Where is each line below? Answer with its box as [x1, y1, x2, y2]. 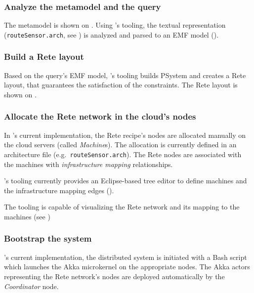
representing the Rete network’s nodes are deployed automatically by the [4, 271, 225, 281]
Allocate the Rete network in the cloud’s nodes [4, 110, 196, 123]
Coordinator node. [4, 281, 59, 291]
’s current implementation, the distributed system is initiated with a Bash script [4, 251, 247, 262]
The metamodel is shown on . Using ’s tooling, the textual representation [4, 20, 226, 30]
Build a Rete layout [4, 50, 84, 63]
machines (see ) [4, 211, 50, 221]
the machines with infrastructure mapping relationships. [4, 159, 173, 169]
